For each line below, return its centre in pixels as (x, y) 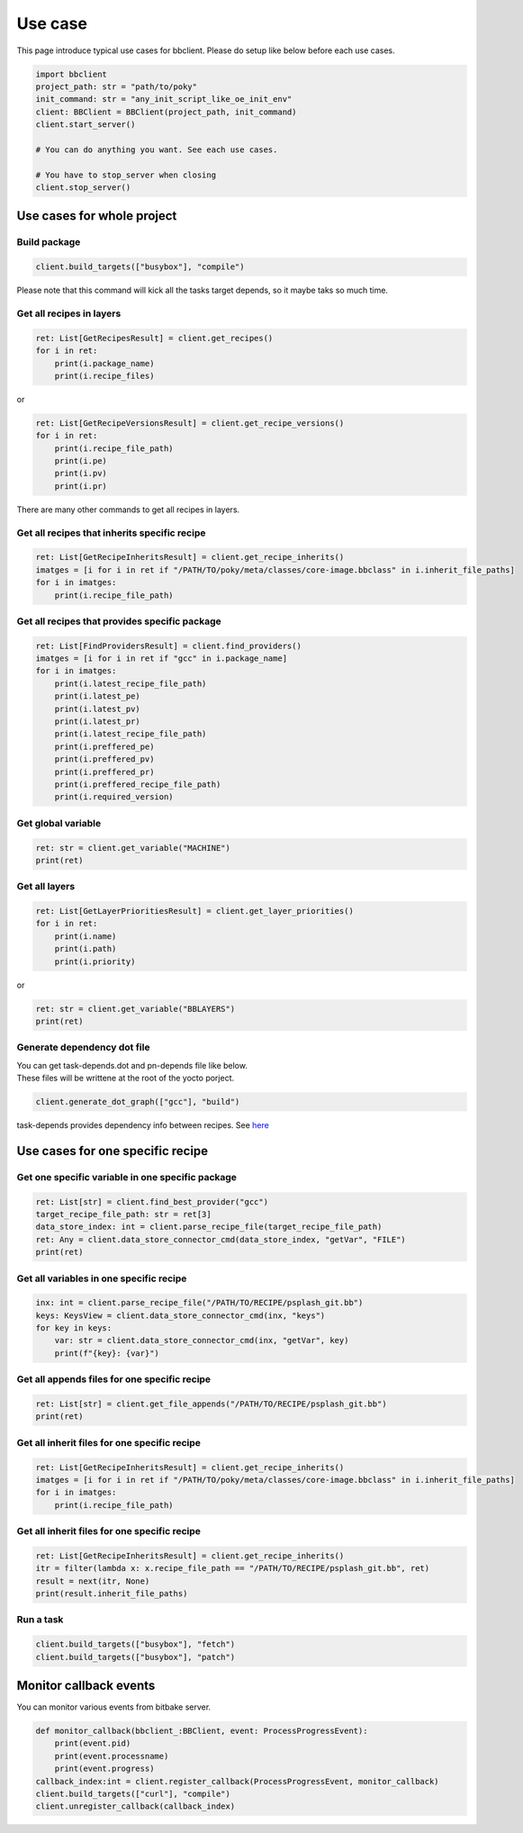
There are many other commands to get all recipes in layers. (128, 510)
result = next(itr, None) (93, 1581)
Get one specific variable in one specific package (127, 1177)
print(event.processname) (112, 1756)
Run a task (40, 1620)
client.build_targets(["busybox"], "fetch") (135, 1644)
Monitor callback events (86, 1685)
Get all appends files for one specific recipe (114, 1379)
